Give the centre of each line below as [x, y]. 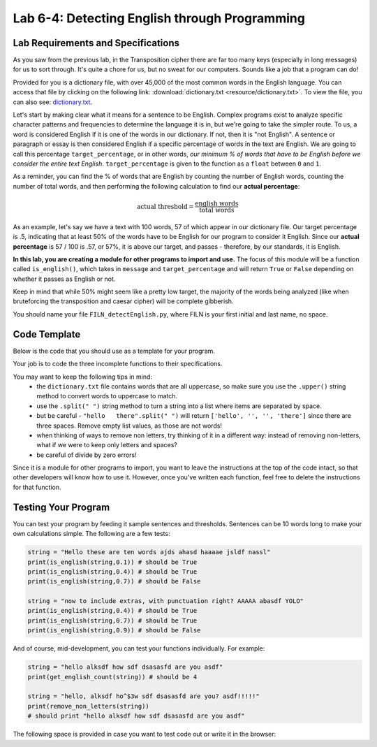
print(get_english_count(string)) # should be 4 [112, 677]
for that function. [37, 487]
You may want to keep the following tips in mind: [83, 377]
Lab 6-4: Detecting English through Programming [159, 18]
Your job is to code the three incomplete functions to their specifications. [118, 364]
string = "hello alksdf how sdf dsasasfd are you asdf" [125, 667]
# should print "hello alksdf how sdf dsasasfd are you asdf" [136, 716]
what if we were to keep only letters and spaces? [107, 445]
